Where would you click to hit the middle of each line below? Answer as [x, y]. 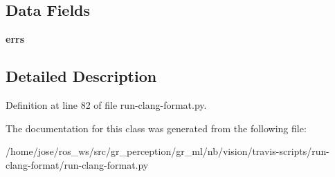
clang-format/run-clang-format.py [77, 164]
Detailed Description [81, 76]
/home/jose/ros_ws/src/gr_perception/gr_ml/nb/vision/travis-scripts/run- [168, 151]
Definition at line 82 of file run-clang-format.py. [106, 105]
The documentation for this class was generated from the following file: [156, 128]
